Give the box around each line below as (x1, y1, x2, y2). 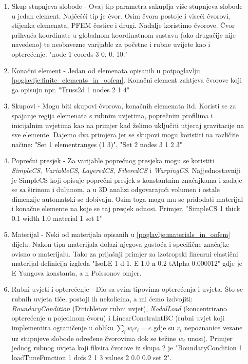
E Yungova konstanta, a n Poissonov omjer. (11, 267, 142, 278)
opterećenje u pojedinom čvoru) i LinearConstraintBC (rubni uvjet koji (11, 313, 225, 323)
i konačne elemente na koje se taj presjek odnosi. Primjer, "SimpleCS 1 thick (11, 203, 240, 214)
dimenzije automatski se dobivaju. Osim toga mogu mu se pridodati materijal (11, 193, 243, 204)
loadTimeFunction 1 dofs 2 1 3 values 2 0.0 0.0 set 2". (11, 352, 172, 362)
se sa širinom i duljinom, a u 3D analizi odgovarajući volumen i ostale (11, 184, 220, 194)
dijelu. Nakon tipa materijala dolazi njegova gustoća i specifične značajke (11, 239, 229, 249)
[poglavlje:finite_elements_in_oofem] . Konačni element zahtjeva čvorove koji (11, 75, 242, 85)
